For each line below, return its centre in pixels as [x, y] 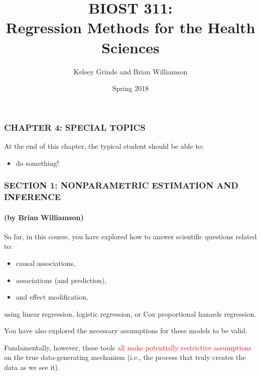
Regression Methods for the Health [130, 27]
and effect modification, [52, 297]
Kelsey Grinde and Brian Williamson [130, 71]
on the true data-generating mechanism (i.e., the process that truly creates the [125, 357]
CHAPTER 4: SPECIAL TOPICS [75, 127]
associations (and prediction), [61, 280]
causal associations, [45, 263]
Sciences [130, 47]
